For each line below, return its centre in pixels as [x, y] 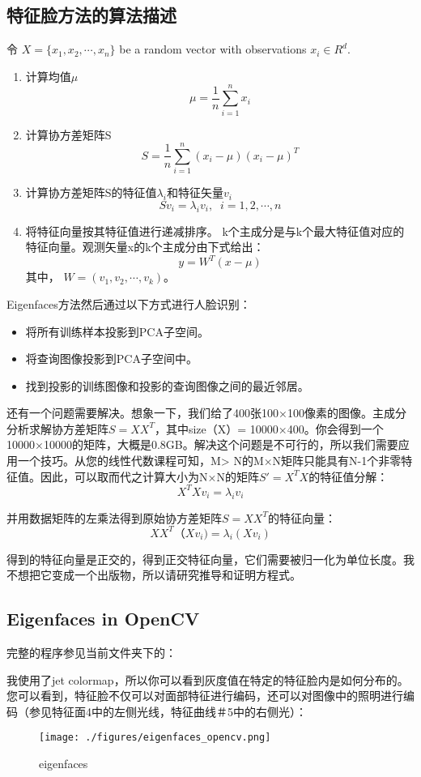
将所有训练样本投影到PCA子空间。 [117, 331]
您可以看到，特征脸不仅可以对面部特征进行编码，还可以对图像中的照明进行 [205, 696]
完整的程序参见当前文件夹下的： [91, 653]
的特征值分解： [349, 476]
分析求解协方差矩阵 [57, 428]
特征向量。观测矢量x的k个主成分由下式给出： [145, 247]
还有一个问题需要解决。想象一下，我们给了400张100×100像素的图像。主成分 [206, 413]
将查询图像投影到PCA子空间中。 [111, 359]
